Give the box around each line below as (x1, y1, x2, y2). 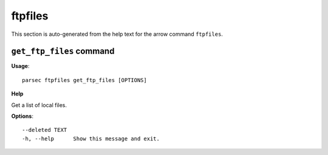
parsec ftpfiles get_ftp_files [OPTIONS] (22, 77, 147, 83)
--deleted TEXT (22, 126, 67, 134)
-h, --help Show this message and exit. (22, 135, 160, 142)
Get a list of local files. (11, 101, 67, 109)
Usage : (11, 63, 30, 70)
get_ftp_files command (11, 46, 115, 57)
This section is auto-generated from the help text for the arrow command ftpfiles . (11, 30, 223, 38)
